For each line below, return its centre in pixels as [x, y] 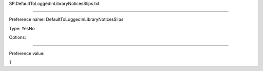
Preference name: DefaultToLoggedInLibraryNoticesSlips [66, 19]
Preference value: [27, 53]
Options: [18, 37]
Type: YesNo [22, 28]
